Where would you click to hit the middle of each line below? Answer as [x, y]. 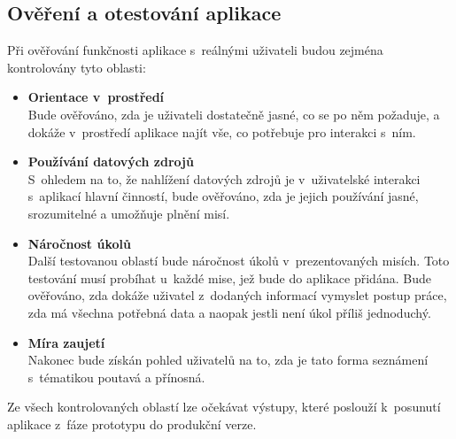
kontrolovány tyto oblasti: [77, 67]
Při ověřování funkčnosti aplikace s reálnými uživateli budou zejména [195, 50]
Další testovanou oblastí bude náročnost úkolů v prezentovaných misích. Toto [239, 261]
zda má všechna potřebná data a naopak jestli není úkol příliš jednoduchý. [229, 312]
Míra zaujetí [66, 342]
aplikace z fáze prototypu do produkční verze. [132, 424]
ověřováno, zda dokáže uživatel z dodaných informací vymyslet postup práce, [237, 295]
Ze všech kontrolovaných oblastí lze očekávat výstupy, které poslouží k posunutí [224, 407]
